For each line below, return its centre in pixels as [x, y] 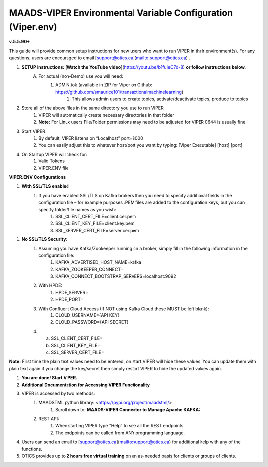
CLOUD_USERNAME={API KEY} [88, 315]
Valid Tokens [51, 161]
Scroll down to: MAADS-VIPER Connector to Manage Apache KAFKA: [128, 409]
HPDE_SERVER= [72, 292]
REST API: [49, 419]
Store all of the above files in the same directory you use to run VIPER [93, 108]
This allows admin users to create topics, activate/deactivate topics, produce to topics [160, 99]
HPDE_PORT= [69, 299]
